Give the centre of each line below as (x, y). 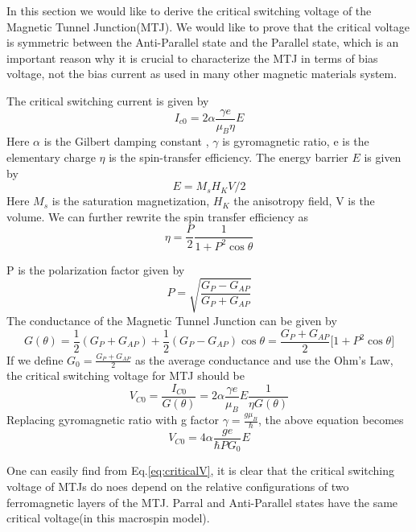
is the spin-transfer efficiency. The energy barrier (229, 157)
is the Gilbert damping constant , (126, 141)
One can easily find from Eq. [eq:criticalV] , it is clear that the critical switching (201, 470)
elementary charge (51, 157)
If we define (35, 359)
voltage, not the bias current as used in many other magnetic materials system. (202, 74)
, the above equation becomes (331, 420)
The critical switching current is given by (108, 100)
